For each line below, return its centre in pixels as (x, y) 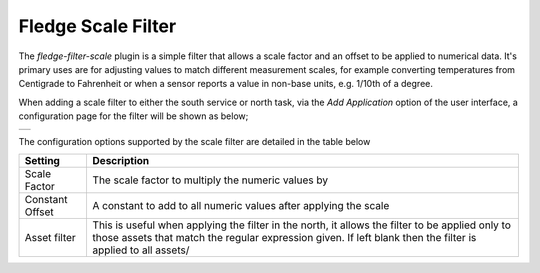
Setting (42, 160)
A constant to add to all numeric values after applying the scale (241, 205)
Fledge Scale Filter (97, 26)
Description (121, 160)
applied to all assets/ (141, 250)
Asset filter (50, 237)
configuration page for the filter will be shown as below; (133, 116)
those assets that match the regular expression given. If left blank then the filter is (284, 237)
